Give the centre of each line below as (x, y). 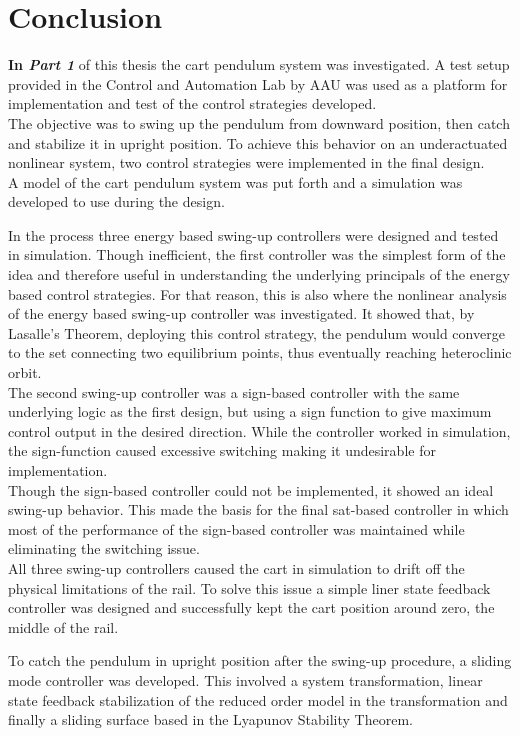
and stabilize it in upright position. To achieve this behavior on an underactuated (258, 142)
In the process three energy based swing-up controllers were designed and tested (253, 234)
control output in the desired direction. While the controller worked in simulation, (259, 430)
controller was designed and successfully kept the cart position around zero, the (251, 607)
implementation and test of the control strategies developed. (192, 103)
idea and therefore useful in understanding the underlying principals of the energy (259, 274)
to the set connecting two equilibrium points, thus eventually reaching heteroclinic (260, 352)
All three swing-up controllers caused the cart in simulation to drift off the (236, 567)
